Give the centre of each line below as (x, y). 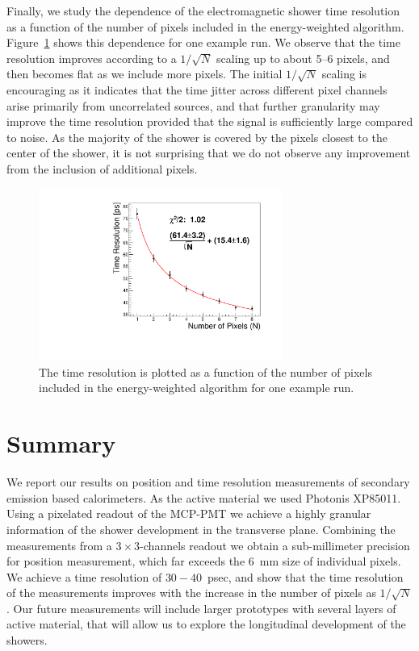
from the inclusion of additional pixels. (102, 168)
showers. (27, 640)
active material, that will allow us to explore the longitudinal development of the (206, 624)
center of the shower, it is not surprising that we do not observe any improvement (209, 153)
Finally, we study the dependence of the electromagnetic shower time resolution (203, 10)
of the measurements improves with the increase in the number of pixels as (191, 593)
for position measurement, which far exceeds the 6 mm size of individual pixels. (204, 561)
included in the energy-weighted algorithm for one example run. (197, 388)
